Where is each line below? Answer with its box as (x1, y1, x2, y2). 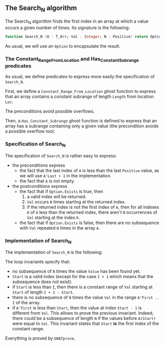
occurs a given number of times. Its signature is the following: (5, 25, 130, 30)
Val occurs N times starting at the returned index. (27, 199, 126, 204)
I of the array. (12, 300, 41, 306)
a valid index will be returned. (27, 194, 87, 200)
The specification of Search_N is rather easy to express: (5, 152, 117, 159)
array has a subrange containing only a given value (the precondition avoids (5, 123, 159, 129)
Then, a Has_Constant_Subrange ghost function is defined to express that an (5, 118, 157, 124)
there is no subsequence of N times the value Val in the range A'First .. (12, 294, 160, 300)
